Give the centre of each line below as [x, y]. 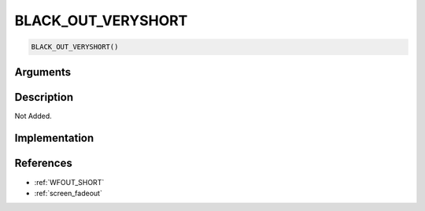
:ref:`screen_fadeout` [68, 193]
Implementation [54, 138]
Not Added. [33, 116]
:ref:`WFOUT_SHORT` [69, 182]
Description [44, 97]
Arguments [43, 72]
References [43, 163]
